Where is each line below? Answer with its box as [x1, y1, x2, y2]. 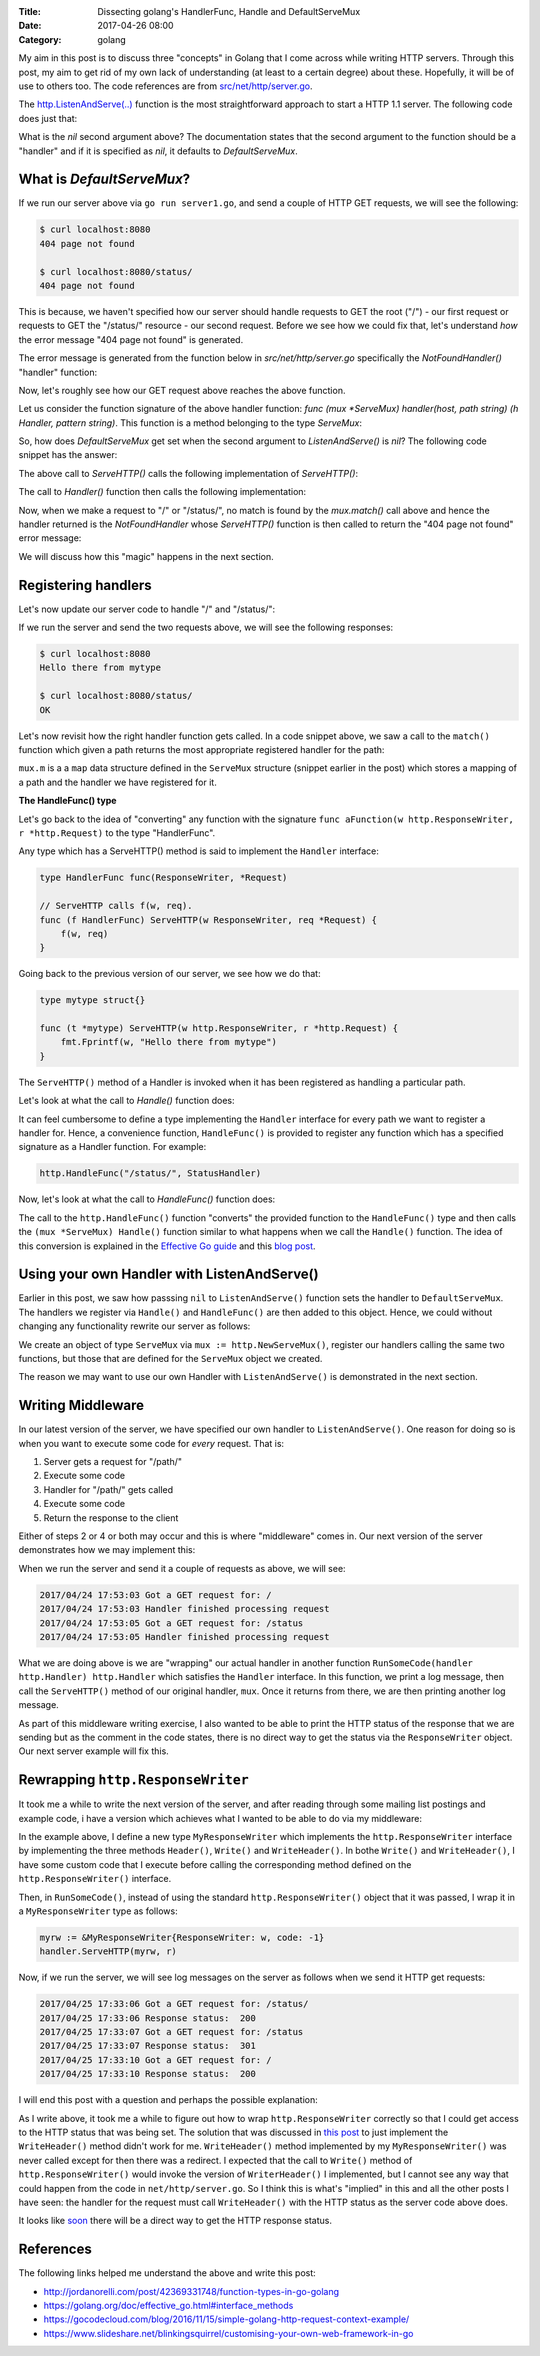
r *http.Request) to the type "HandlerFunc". [18, 826, 216, 839]
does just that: [18, 112, 78, 124]
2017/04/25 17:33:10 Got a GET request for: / [39, 2054, 272, 2065]
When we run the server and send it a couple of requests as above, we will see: [18, 1562, 346, 1574]
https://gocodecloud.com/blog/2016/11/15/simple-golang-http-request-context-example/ [43, 2313, 410, 2325]
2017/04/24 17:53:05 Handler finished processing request [39, 1631, 330, 1642]
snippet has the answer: [18, 449, 118, 461]
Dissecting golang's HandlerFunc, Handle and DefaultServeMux [97, 6, 361, 17]
